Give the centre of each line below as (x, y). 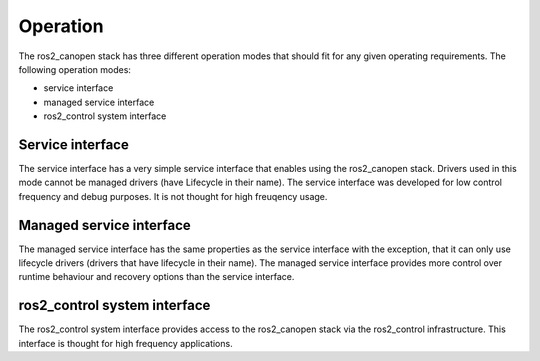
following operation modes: (75, 69)
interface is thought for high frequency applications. (126, 343)
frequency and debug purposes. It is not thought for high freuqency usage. (173, 196)
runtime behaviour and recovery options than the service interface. (156, 277)
